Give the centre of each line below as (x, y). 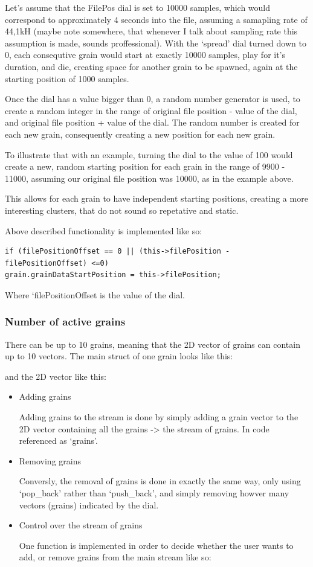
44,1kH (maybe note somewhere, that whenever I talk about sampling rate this (151, 31)
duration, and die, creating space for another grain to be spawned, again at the (151, 66)
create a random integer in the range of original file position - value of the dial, (151, 110)
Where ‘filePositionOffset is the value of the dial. (95, 294)
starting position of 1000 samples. (67, 78)
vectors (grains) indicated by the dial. (89, 505)
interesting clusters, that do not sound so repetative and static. (122, 210)
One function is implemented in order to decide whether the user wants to (156, 545)
